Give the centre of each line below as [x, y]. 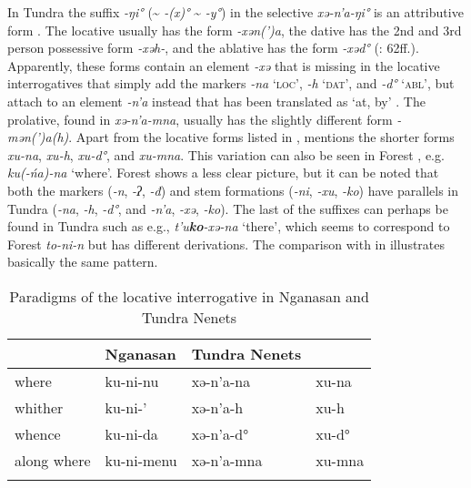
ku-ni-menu [141, 460]
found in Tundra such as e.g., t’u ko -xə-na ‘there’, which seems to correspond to [229, 226]
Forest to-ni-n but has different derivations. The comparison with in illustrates [226, 244]
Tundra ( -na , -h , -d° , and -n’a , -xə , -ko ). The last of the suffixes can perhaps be [228, 208]
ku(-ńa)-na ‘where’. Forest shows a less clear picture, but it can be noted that [223, 173]
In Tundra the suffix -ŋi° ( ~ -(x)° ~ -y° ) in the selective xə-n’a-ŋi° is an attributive [235, 12]
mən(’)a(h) [38, 137]
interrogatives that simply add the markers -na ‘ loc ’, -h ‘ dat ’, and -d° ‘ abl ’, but [231, 83]
